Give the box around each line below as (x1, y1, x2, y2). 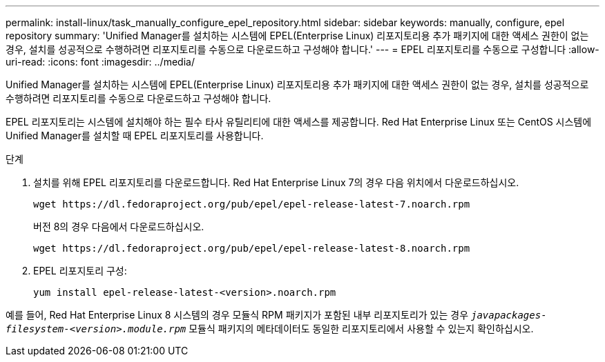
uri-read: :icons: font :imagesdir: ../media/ (6, 56, 195, 68)
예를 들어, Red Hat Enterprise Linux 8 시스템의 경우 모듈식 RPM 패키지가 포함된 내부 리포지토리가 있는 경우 (6, 309, 469, 321)
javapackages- (470, 310, 547, 321)
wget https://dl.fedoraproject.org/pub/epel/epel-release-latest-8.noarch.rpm (33, 243, 470, 254)
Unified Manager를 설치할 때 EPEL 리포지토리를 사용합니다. (6, 130, 264, 141)
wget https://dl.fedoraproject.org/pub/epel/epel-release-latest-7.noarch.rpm (33, 199, 470, 210)
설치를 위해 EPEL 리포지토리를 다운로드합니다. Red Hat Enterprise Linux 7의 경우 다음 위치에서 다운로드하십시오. (33, 177, 519, 188)
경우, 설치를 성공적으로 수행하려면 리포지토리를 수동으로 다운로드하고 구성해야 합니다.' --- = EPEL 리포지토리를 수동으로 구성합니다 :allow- (6, 43, 599, 55)
